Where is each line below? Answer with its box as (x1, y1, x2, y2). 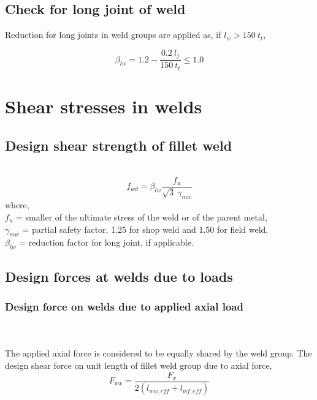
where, (5, 198, 29, 211)
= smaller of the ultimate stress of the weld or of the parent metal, (15, 210, 267, 223)
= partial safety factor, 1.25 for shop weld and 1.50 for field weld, (22, 222, 269, 235)
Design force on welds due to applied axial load (5, 298, 243, 314)
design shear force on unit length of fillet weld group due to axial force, (5, 358, 272, 371)
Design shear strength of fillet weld (5, 135, 232, 154)
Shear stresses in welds (5, 93, 202, 118)
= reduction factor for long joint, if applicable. (19, 236, 194, 249)
